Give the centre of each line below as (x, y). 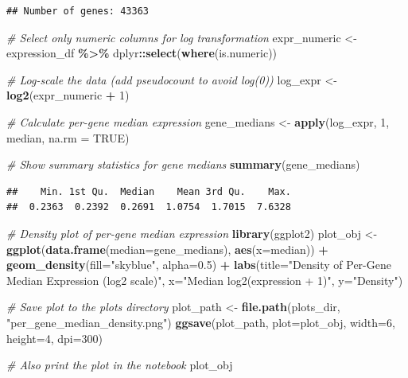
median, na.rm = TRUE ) (68, 137)
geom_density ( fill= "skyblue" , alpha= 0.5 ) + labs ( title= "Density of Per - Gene (199, 265)
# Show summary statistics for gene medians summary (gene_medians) (183, 164)
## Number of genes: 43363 (78, 11)
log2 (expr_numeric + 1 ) (68, 95)
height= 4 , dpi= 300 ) (54, 338)
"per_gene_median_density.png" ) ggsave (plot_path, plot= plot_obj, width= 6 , (201, 322)
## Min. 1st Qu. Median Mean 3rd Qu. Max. (149, 191)
